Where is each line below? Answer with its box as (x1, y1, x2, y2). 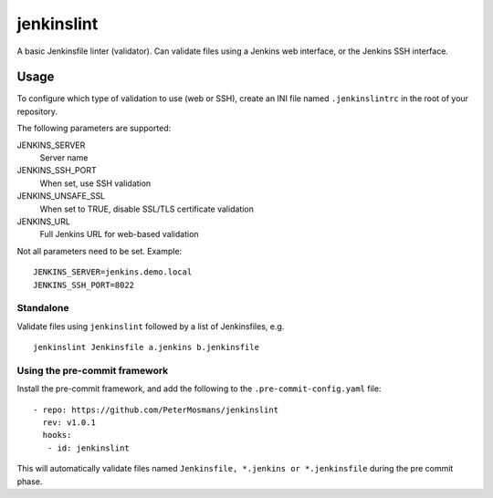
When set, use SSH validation (39, 178, 152, 189)
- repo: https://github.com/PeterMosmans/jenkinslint (33, 404, 278, 415)
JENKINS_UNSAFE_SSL (16, 191, 106, 202)
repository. (16, 106, 58, 117)
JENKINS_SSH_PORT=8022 (33, 279, 135, 290)
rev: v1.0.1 (42, 417, 96, 428)
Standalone (16, 302, 69, 315)
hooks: (42, 430, 72, 441)
